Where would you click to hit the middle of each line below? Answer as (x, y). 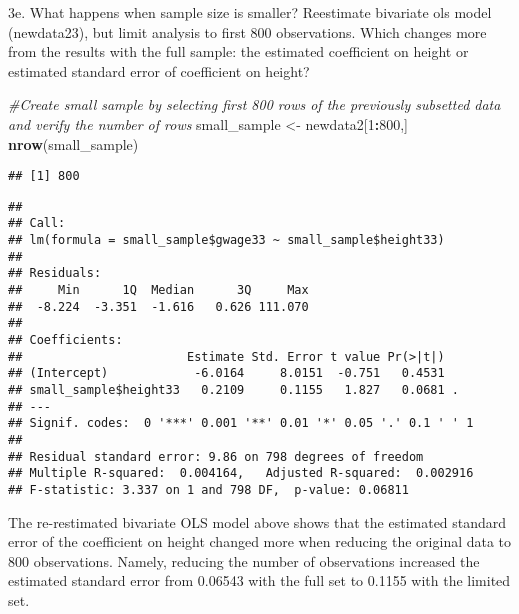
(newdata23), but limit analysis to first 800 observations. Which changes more (247, 31)
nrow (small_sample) (73, 143)
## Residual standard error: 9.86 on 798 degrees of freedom (216, 456)
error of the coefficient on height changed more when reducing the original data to (260, 541)
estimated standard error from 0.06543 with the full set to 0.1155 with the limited (259, 580)
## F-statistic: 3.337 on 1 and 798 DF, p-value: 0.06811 (208, 489)
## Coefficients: (65, 340)
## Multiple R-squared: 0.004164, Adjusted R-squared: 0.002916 (241, 473)
